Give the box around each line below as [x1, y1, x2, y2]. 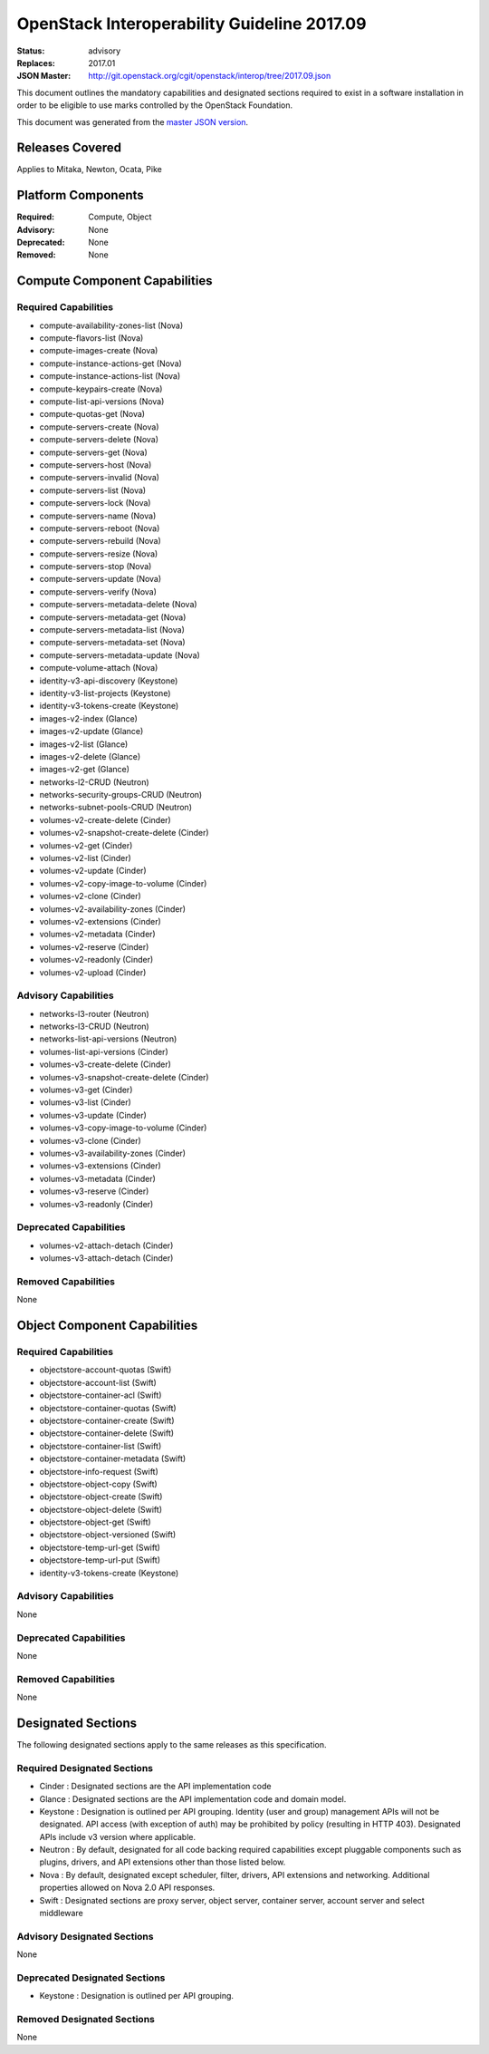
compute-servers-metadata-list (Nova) [39, 625, 185, 635]
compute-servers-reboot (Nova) [39, 522, 160, 534]
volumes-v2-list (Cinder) [39, 853, 131, 864]
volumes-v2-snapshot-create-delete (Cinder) [39, 828, 209, 838]
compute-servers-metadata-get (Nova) [39, 612, 187, 623]
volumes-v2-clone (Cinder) [39, 891, 142, 902]
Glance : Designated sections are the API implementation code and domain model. [39, 1793, 347, 1804]
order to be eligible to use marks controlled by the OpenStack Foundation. [16, 100, 293, 111]
